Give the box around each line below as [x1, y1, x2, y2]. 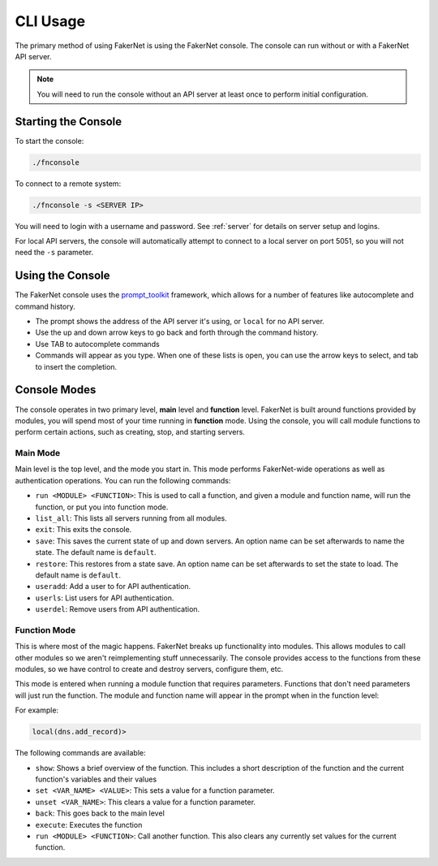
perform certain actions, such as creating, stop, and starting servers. [15, 427, 245, 437]
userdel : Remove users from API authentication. [35, 604, 200, 614]
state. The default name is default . [35, 548, 157, 557]
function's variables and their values [35, 774, 157, 784]
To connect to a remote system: [15, 179, 122, 188]
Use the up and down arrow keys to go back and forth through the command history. [35, 327, 319, 337]
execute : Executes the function [35, 820, 143, 829]
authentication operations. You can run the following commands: [15, 475, 231, 485]
